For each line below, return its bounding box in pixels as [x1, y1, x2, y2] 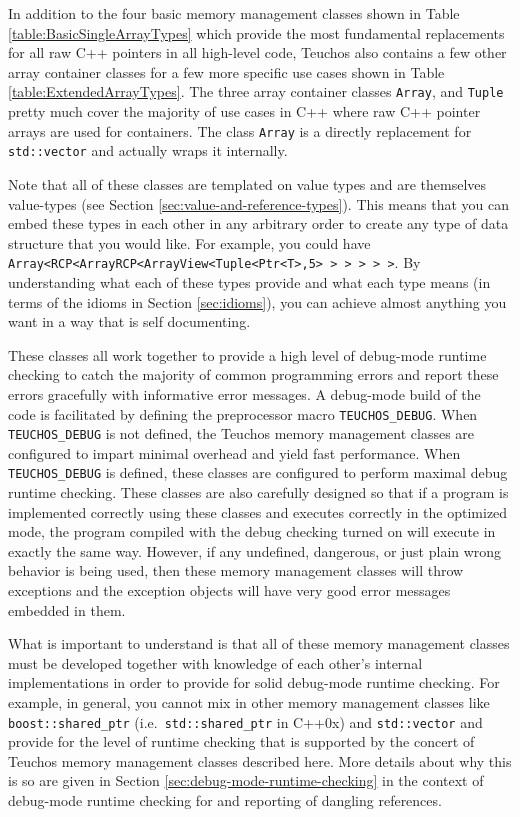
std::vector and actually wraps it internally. [8, 140, 288, 161]
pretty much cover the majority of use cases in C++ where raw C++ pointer [8, 101, 481, 122]
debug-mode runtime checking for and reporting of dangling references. [8, 790, 442, 811]
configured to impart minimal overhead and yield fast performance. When [8, 442, 461, 463]
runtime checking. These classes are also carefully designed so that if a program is [8, 482, 509, 503]
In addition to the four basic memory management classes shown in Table [8, 3, 460, 23]
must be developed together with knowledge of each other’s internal [8, 652, 423, 673]
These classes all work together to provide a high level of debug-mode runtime [8, 344, 487, 365]
